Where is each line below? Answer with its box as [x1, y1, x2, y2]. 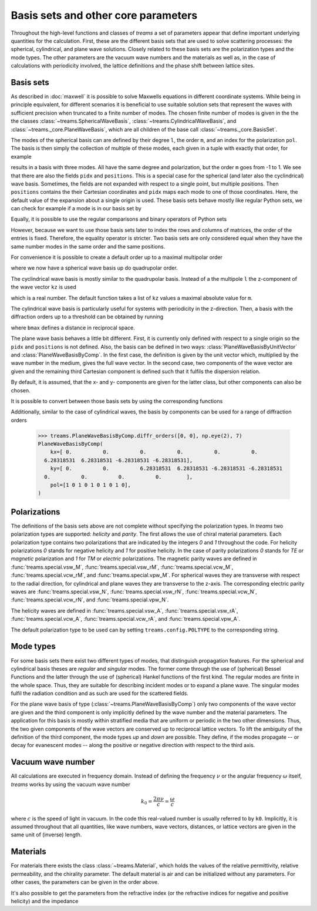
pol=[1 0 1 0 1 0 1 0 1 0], [50, 482, 131, 489]
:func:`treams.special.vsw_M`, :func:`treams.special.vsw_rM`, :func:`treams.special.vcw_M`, [11, 563, 234, 570]
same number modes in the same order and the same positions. [11, 243, 166, 250]
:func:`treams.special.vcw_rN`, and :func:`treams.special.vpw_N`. [11, 596, 169, 603]
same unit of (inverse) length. [11, 831, 82, 838]
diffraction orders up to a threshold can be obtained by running [11, 313, 164, 320]
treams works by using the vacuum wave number [11, 781, 130, 788]
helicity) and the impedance [11, 897, 79, 905]
